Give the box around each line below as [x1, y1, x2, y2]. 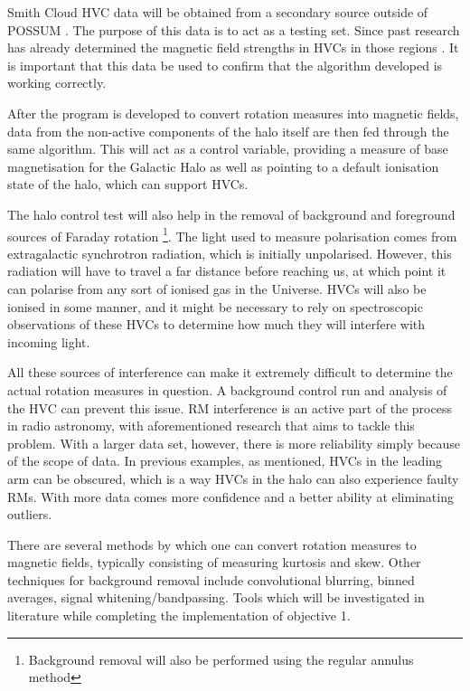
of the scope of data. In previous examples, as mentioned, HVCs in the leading [7, 451, 443, 470]
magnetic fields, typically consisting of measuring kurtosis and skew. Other [7, 553, 421, 572]
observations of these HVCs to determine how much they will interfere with [7, 315, 426, 334]
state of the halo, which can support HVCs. [7, 175, 249, 194]
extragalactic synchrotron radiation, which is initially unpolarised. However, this [7, 243, 452, 262]
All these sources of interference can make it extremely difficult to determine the [7, 363, 453, 382]
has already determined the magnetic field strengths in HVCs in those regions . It [7, 38, 459, 57]
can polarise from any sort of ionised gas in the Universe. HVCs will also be [7, 279, 427, 298]
